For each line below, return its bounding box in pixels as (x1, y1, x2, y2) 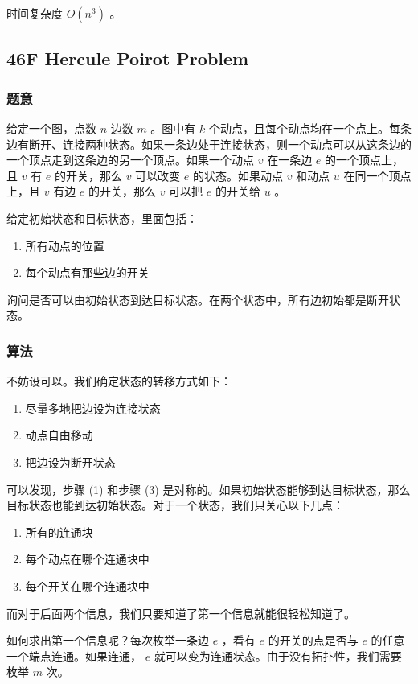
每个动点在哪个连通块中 (25, 550, 150, 567)
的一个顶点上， (324, 151, 404, 168)
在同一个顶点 (343, 167, 412, 183)
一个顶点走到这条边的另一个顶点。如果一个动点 (6, 151, 254, 168)
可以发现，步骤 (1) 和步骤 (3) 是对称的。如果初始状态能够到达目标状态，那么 (6, 480, 411, 497)
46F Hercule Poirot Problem (6, 46, 249, 71)
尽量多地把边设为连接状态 (25, 399, 161, 416)
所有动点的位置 (25, 237, 104, 253)
